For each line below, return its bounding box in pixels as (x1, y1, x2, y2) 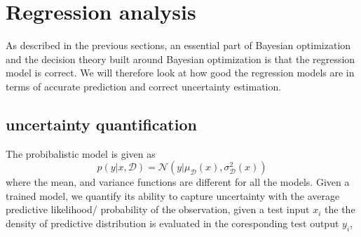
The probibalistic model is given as (6, 146, 156, 161)
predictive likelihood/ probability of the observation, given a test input (6, 202, 310, 217)
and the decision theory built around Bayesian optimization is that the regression (6, 51, 355, 66)
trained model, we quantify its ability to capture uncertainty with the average (6, 188, 340, 203)
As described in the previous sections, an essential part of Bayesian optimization (6, 38, 351, 53)
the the (325, 202, 355, 217)
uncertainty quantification (6, 113, 197, 135)
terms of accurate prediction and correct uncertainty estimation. (6, 79, 282, 93)
